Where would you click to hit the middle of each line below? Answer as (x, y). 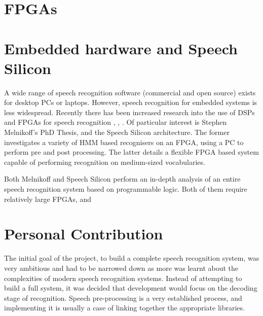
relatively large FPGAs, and (48, 199)
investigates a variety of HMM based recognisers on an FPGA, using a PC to (124, 142)
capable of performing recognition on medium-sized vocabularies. (105, 162)
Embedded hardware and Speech (121, 48)
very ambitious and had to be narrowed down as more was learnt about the (121, 268)
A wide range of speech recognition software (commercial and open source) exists (130, 92)
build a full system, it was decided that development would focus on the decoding (131, 288)
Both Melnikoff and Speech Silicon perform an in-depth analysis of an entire (122, 179)
